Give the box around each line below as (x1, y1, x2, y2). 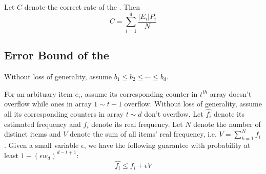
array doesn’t (210, 88, 252, 99)
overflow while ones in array (4, 98, 92, 109)
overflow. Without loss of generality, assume (124, 98, 262, 109)
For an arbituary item (4, 88, 73, 99)
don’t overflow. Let (144, 108, 203, 119)
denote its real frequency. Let (91, 118, 183, 129)
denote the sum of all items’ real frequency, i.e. (70, 128, 217, 139)
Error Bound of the (4, 47, 109, 63)
